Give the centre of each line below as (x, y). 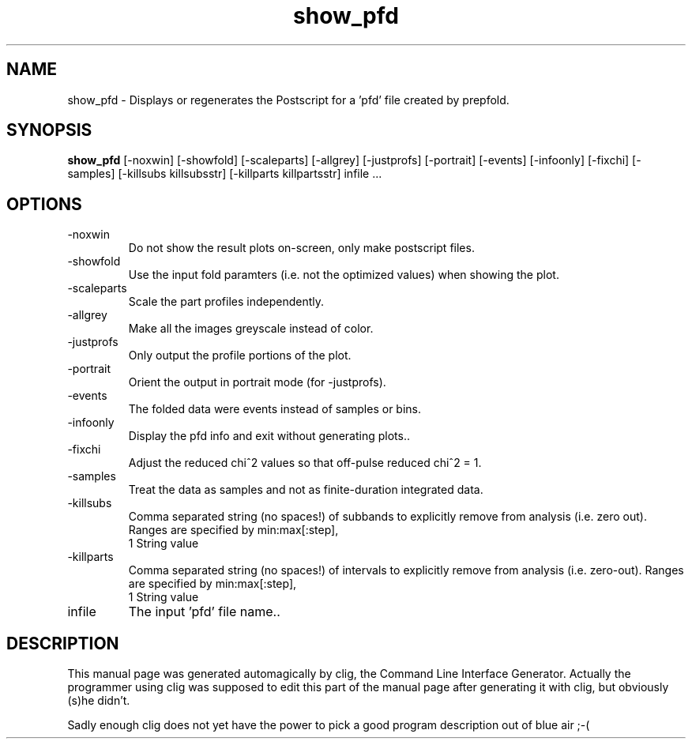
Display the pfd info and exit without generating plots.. (269, 436)
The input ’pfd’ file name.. (204, 612)
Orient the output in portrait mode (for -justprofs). (257, 382)
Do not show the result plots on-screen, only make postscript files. (301, 248)
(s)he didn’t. (99, 701)
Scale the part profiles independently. (226, 302)
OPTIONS (44, 204)
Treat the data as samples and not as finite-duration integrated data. (306, 490)
